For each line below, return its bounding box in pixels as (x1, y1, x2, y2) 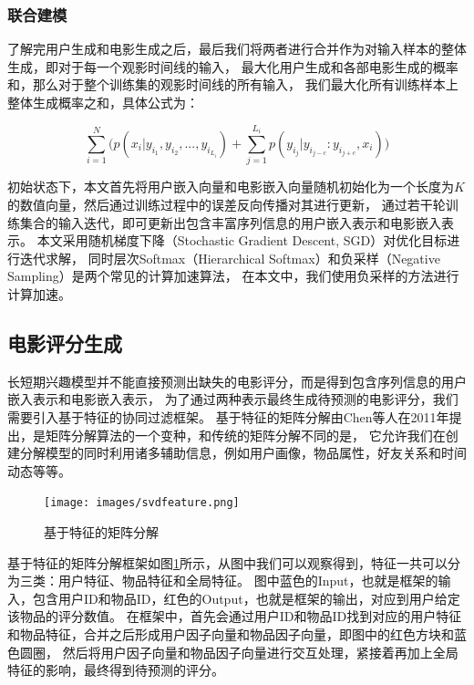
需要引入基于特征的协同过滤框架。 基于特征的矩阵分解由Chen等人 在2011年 (7, 407, 449, 426)
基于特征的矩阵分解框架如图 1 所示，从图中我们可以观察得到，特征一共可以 (7, 553, 448, 572)
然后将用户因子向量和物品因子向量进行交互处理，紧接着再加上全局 (62, 642, 459, 661)
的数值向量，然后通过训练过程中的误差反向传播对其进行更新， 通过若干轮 (7, 194, 446, 213)
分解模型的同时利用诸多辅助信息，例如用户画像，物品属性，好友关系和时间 (19, 443, 467, 462)
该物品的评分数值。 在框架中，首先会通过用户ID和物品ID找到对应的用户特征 (7, 607, 462, 626)
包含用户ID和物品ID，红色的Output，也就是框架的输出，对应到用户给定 (32, 588, 460, 607)
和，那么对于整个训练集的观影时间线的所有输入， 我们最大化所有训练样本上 (7, 75, 459, 94)
